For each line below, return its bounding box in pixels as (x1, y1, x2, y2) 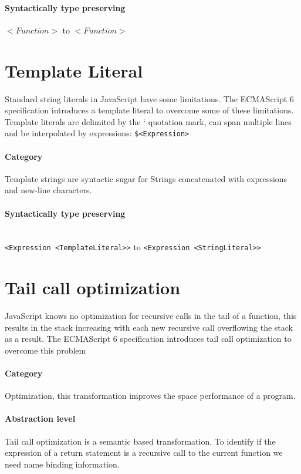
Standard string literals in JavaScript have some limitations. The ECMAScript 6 (5, 92, 294, 105)
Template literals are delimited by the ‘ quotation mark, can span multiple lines (5, 115, 292, 127)
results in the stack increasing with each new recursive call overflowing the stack (5, 321, 293, 333)
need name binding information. (5, 458, 120, 470)
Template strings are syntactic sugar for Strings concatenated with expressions (5, 172, 288, 184)
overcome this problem (5, 344, 86, 356)
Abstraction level (5, 412, 76, 425)
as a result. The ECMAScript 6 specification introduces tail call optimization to (5, 332, 292, 345)
